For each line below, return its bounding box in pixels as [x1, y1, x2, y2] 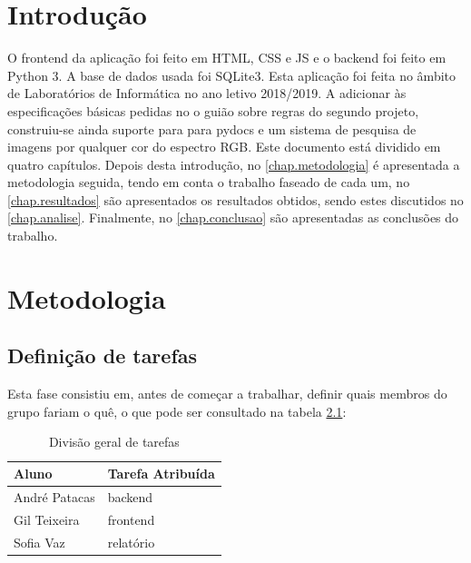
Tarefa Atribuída [107, 464, 215, 483]
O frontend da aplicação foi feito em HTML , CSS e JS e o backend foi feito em [7, 48, 446, 67]
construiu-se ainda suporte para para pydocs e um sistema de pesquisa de [7, 119, 417, 138]
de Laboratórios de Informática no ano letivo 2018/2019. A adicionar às [7, 84, 407, 103]
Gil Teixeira [14, 509, 80, 528]
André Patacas [14, 487, 95, 506]
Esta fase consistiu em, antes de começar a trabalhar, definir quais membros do [7, 384, 447, 403]
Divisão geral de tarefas [48, 432, 180, 451]
